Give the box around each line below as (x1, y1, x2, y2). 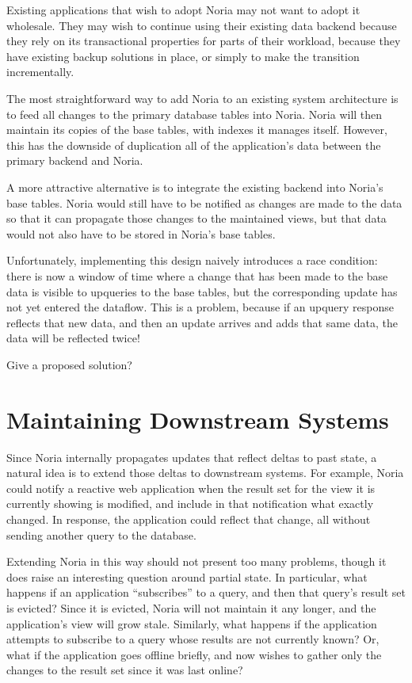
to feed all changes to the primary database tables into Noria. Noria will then (6, 105, 383, 122)
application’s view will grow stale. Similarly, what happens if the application (6, 615, 377, 631)
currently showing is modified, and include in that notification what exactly (6, 495, 374, 512)
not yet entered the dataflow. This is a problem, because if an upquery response (6, 299, 394, 315)
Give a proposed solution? (6, 356, 132, 372)
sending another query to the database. (6, 526, 196, 543)
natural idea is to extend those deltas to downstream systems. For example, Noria (6, 464, 404, 481)
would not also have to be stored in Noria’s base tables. (6, 225, 276, 242)
